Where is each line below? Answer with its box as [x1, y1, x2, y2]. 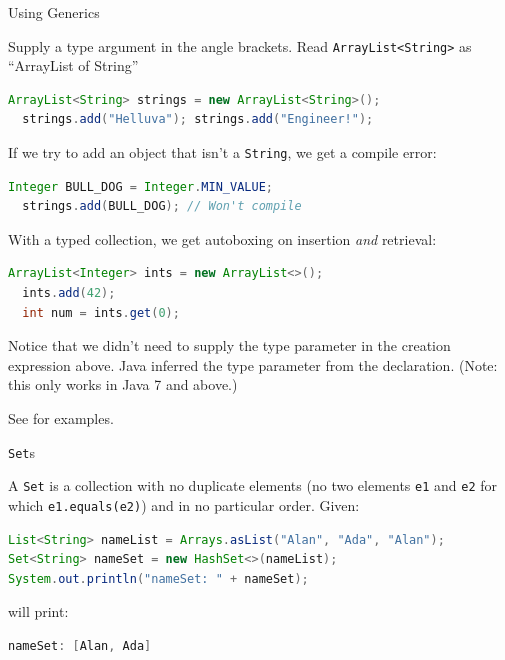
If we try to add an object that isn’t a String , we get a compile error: [8, 142, 437, 163]
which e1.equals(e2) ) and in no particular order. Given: [8, 494, 360, 515]
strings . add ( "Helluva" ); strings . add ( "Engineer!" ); [22, 112, 374, 127]
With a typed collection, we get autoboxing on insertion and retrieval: [8, 228, 437, 249]
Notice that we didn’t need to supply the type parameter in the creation [8, 335, 451, 356]
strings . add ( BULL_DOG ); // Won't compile [22, 199, 302, 214]
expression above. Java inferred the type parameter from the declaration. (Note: [8, 354, 498, 375]
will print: [8, 601, 69, 622]
